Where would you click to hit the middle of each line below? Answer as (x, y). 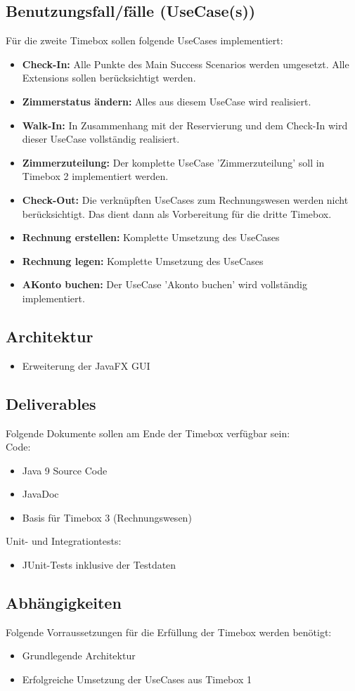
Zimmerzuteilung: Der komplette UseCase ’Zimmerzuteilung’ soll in (173, 162)
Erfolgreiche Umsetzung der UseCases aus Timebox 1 (137, 679)
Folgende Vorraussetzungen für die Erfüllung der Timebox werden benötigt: (169, 632)
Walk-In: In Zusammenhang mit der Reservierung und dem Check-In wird (185, 125)
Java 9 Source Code (65, 470)
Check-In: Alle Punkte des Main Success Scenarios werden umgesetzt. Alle (186, 64)
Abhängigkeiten (64, 603)
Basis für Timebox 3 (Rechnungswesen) (107, 517)
